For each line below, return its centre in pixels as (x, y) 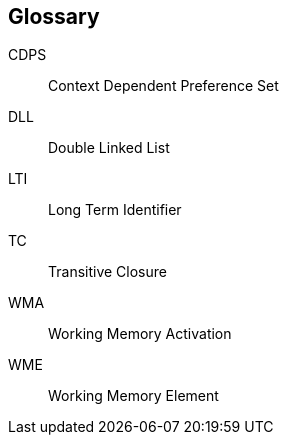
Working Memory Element (133, 396)
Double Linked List (109, 148)
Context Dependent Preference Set (163, 86)
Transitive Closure (107, 272)
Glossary (54, 16)
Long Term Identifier (115, 210)
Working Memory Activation (140, 334)
